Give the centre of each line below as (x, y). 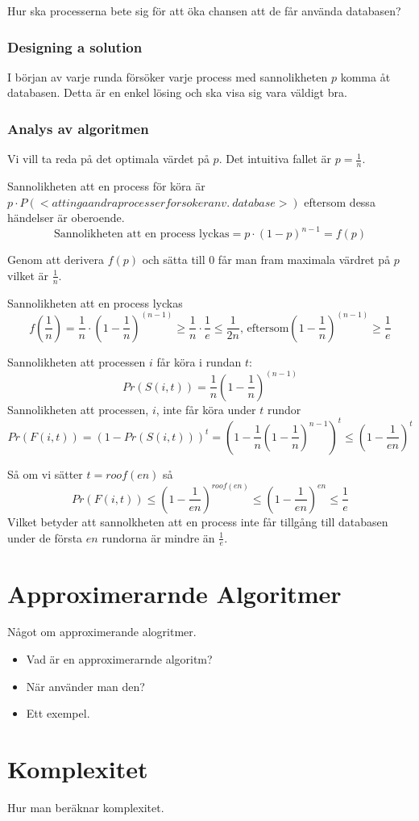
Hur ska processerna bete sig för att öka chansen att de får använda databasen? (204, 10)
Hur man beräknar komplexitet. (86, 807)
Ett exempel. (58, 713)
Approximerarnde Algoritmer (174, 593)
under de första (45, 537)
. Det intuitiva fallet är (275, 159)
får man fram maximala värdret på (304, 260)
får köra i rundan (199, 361)
